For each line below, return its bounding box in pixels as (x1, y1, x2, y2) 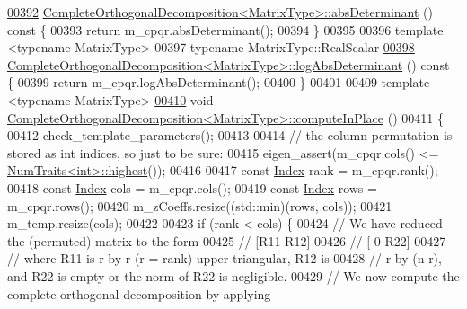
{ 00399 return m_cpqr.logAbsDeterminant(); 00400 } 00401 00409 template (7, 73, 430, 92)
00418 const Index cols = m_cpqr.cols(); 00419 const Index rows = (7, 178, 377, 197)
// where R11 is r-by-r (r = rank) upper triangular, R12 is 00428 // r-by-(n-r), (7, 249, 442, 268)
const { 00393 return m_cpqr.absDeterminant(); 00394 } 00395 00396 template (7, 20, 444, 39)
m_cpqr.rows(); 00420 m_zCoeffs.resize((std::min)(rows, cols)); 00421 (7, 196, 392, 215)
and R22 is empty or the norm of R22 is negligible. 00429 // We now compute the (7, 266, 460, 285)
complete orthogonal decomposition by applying (7, 284, 271, 303)
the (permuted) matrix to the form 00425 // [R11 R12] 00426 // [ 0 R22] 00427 (7, 231, 446, 250)
